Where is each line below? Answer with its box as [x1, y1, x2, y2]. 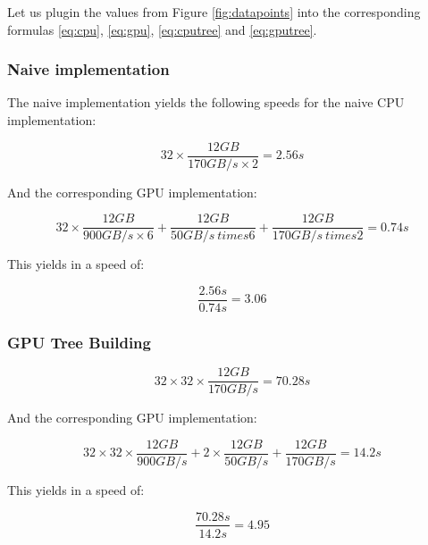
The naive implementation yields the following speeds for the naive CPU [7, 93, 405, 112]
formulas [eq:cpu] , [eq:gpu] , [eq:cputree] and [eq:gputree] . [7, 20, 317, 38]
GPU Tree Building [7, 331, 151, 353]
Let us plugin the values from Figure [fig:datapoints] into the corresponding [7, 3, 421, 21]
